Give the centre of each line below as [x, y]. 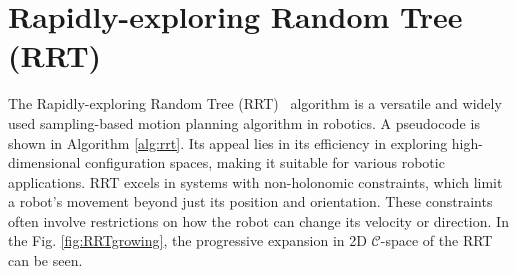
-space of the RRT [436, 240]
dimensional [44, 162]
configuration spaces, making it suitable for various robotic [265, 162]
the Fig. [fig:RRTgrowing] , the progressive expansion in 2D [187, 240]
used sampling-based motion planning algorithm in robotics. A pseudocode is [244, 122]
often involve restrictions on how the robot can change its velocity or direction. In [258, 220]
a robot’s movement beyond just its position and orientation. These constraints [250, 201]
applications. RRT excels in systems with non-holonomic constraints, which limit [255, 181]
